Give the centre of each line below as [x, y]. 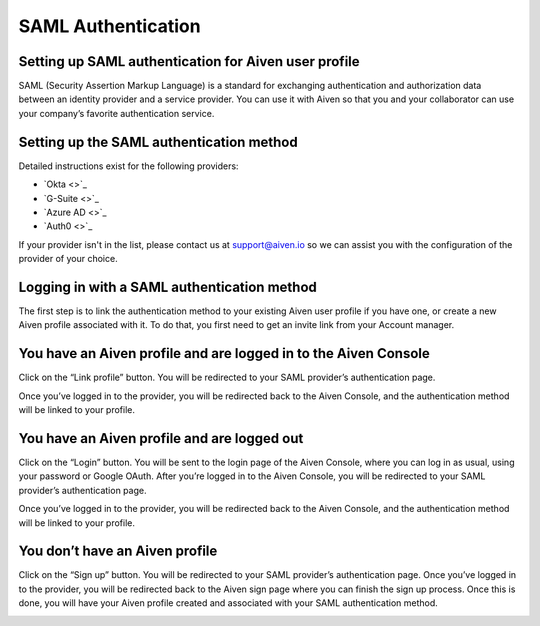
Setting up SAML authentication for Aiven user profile [189, 61]
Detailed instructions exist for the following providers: [128, 166]
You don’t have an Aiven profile [118, 551]
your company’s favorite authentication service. [116, 113]
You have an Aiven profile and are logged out [161, 438]
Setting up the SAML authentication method [158, 141]
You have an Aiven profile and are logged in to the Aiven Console [224, 353]
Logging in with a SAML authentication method [167, 286]
